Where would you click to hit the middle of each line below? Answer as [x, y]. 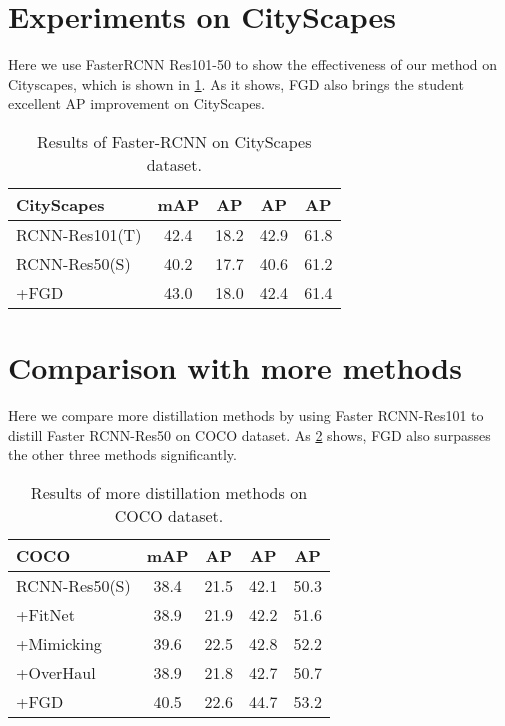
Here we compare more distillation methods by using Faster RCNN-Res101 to [246, 415]
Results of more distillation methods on [169, 492]
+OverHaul [56, 672]
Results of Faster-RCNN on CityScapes [174, 141]
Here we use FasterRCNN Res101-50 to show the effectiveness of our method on [253, 64]
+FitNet [45, 614]
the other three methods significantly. [122, 454]
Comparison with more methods [235, 367]
